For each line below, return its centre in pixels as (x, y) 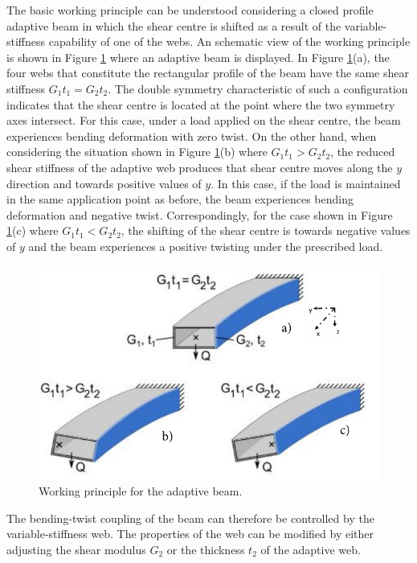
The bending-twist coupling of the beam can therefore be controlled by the (190, 518)
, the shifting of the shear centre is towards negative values (266, 230)
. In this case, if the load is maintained (306, 183)
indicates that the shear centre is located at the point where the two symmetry (201, 104)
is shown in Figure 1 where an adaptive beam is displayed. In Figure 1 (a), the (198, 57)
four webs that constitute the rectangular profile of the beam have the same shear (208, 73)
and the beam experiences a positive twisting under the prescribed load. (206, 246)
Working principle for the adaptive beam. (141, 491)
